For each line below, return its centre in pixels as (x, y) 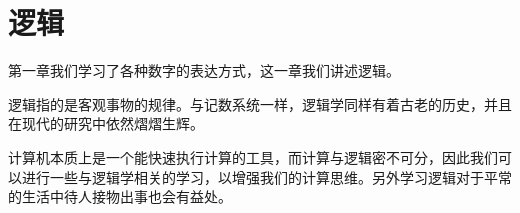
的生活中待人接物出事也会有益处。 (120, 196)
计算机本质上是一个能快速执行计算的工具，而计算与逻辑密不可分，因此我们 (253, 156)
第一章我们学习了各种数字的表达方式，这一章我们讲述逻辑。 (204, 70)
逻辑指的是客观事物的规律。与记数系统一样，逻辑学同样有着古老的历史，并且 (260, 103)
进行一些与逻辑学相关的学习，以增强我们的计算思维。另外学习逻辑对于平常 (266, 176)
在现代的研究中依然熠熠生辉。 (106, 123)
